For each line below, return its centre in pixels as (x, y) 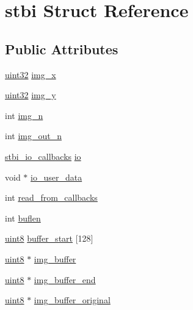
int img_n (24, 115)
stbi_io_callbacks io (43, 156)
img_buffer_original (72, 300)
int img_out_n (33, 136)
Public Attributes (62, 49)
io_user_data (56, 177)
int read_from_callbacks (51, 197)
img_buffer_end (65, 279)
